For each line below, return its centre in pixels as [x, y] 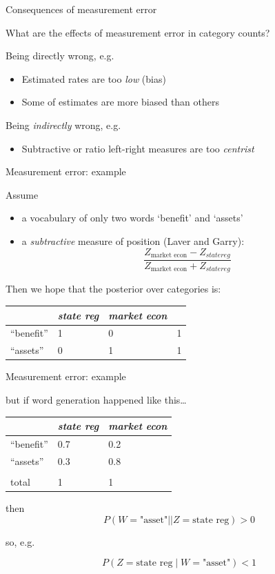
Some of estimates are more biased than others [121, 102]
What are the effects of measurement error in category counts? [138, 32]
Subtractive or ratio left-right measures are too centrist [138, 148]
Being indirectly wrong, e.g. [63, 125]
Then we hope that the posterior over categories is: [113, 289]
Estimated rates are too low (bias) [94, 78]
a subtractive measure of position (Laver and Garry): [133, 240]
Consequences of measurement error [81, 9]
